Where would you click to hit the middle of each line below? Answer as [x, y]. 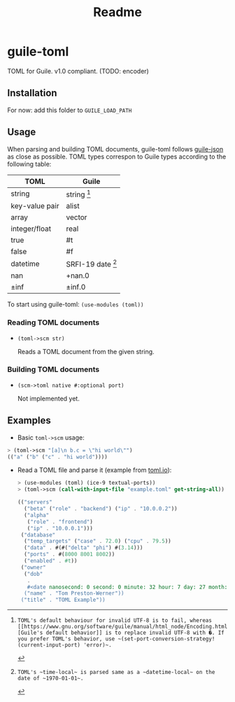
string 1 [78, 194]
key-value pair [35, 205]
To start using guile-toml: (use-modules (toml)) [76, 304]
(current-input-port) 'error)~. [64, 645]
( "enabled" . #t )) [51, 561]
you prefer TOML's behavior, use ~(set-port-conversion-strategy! [116, 639]
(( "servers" [35, 502]
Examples [29, 420]
